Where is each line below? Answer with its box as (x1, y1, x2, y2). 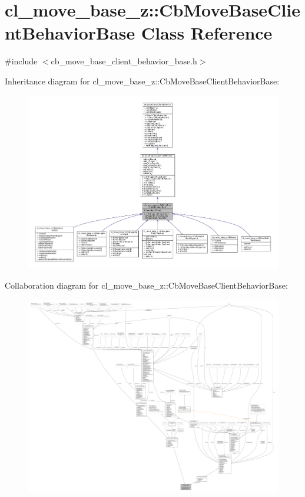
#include (5, 55, 38, 67)
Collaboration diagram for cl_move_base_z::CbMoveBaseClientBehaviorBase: (5, 279, 288, 291)
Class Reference (141, 21, 273, 45)
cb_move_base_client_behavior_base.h (51, 55, 197, 67)
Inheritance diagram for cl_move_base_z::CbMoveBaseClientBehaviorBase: (5, 74, 280, 87)
